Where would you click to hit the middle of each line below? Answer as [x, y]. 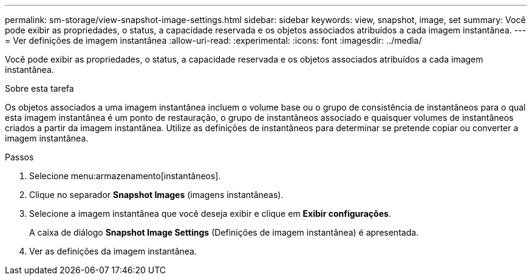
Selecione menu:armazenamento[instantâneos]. [125, 176]
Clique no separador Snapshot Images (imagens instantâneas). [156, 195]
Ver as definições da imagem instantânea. [113, 251]
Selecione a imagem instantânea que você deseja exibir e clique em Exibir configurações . [210, 213]
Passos [19, 157]
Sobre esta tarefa [39, 88]
